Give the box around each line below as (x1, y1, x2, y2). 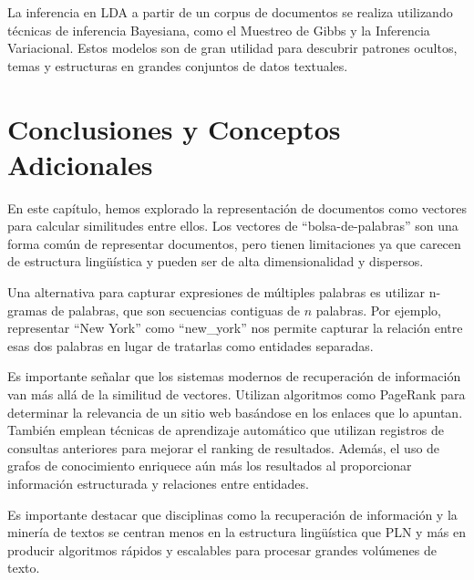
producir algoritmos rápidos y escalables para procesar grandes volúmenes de (7, 540, 438, 559)
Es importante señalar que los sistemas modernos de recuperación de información (7, 367, 461, 386)
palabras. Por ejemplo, (315, 300, 441, 319)
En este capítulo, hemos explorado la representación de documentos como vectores (7, 198, 467, 217)
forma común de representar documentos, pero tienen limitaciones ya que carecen (7, 233, 461, 253)
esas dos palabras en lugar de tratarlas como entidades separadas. (7, 336, 374, 355)
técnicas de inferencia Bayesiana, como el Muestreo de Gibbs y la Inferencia (7, 20, 430, 39)
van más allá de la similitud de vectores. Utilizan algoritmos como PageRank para (7, 385, 466, 404)
